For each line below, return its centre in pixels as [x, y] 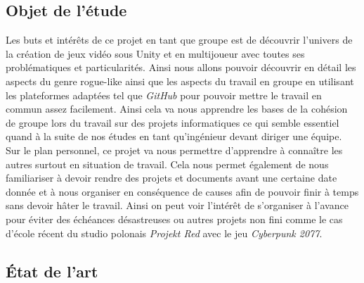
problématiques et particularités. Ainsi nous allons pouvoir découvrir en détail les [181, 67]
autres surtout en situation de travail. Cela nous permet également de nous [167, 164]
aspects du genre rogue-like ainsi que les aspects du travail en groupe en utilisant [180, 81]
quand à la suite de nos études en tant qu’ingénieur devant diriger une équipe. [174, 136]
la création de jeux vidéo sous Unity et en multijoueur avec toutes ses [155, 53]
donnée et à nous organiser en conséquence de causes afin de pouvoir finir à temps [182, 191]
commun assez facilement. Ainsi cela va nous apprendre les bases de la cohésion [177, 109]
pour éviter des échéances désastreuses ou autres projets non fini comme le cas [174, 219]
